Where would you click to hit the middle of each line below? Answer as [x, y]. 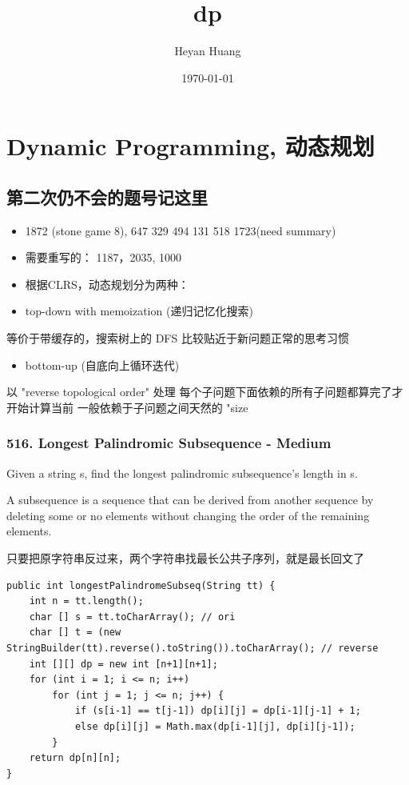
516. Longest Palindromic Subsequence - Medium [169, 443]
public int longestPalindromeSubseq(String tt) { [141, 585]
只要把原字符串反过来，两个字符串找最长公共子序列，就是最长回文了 [185, 558]
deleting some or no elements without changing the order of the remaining [188, 515]
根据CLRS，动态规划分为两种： [107, 284]
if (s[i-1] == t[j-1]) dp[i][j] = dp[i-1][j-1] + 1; [218, 711]
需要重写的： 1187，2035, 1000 [103, 257]
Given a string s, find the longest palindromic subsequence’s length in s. [182, 473]
